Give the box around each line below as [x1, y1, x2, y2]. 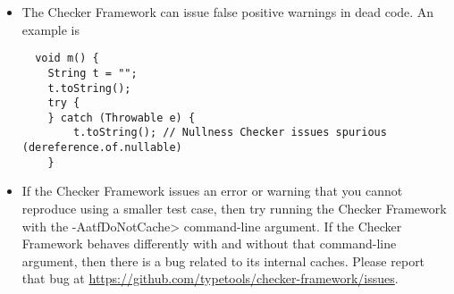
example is [21, 20, 80, 38]
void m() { [35, 52, 99, 65]
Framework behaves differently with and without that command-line [21, 234, 397, 253]
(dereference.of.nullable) [21, 141, 182, 155]
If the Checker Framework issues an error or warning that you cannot [21, 181, 403, 200]
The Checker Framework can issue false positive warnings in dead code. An [21, 3, 434, 21]
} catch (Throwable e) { [47, 111, 196, 124]
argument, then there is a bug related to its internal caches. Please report [21, 251, 425, 270]
